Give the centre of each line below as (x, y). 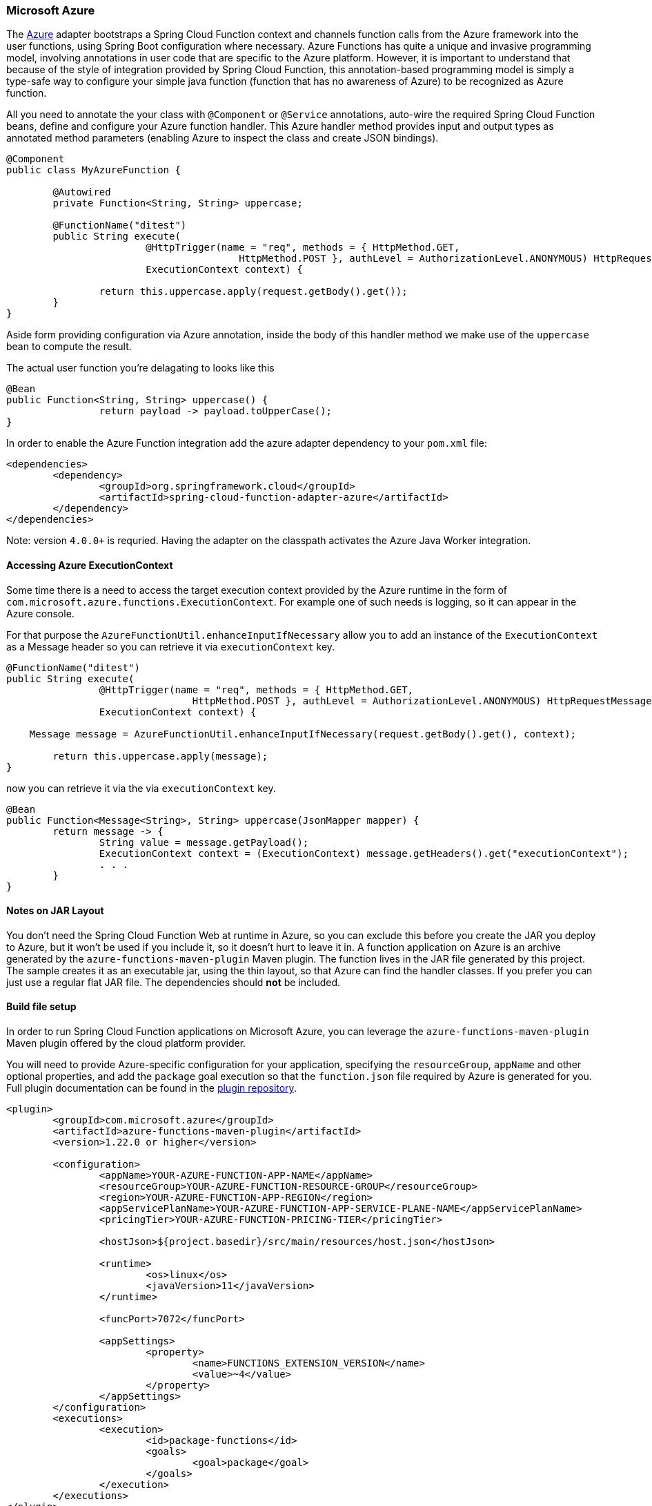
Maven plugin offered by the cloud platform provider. (126, 1043)
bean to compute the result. (69, 347)
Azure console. (40, 613)
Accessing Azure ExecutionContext (90, 565)
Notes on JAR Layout (55, 911)
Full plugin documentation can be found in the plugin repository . (151, 1088)
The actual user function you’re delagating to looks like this (140, 368)
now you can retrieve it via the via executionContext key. (141, 788)
